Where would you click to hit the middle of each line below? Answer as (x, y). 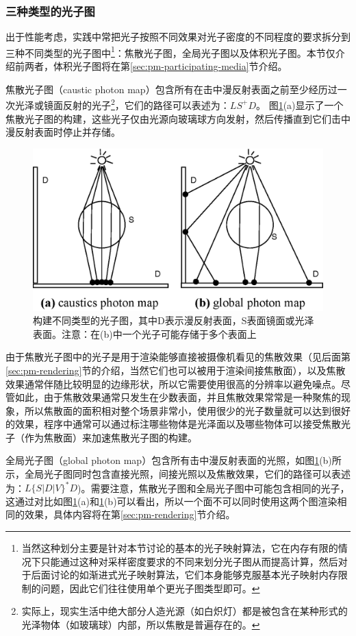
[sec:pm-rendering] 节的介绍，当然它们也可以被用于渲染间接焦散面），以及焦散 (176, 370)
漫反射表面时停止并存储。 (63, 132)
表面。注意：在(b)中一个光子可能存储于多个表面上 (145, 333)
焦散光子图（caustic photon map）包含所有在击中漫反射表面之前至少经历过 (171, 89)
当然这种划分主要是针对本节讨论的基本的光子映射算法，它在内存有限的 (180, 547)
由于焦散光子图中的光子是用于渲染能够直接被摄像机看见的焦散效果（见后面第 (178, 357)
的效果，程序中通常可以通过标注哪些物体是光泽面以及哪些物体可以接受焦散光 (178, 424)
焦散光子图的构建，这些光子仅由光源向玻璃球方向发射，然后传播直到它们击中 (178, 118)
